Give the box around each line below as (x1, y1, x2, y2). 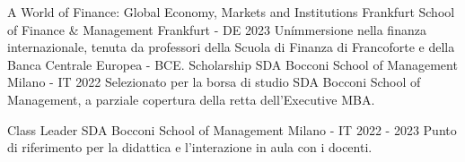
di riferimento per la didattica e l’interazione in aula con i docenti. (7, 138, 373, 157)
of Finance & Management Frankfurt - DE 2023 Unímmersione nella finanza (7, 20, 426, 38)
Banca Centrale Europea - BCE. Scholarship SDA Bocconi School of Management (7, 55, 458, 73)
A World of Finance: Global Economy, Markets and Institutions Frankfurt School (7, 3, 455, 21)
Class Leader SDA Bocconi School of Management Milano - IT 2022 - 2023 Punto (7, 120, 457, 139)
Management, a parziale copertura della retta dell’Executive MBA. (7, 90, 375, 108)
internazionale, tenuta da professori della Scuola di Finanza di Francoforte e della (7, 38, 455, 56)
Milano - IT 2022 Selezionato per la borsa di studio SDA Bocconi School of (7, 72, 421, 91)
